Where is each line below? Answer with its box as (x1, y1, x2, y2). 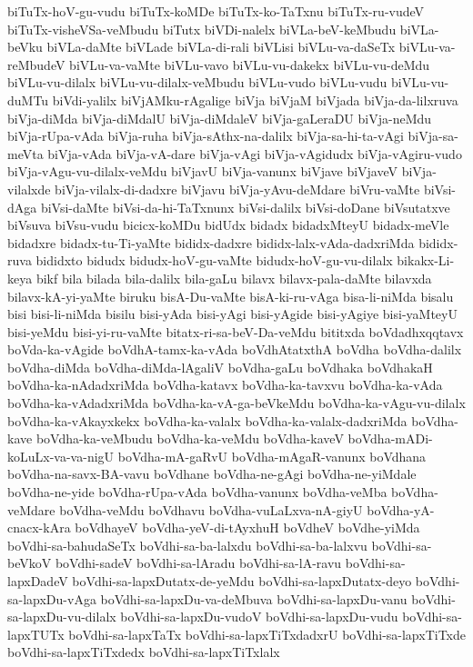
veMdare (7, 500, 55, 519)
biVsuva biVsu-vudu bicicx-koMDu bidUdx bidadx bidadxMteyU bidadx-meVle (7, 215, 449, 234)
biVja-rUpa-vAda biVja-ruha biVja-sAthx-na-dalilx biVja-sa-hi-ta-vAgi (7, 126, 404, 145)
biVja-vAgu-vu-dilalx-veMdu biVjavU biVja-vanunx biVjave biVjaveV (7, 162, 398, 181)
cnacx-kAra (7, 518, 71, 537)
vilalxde (7, 179, 51, 198)
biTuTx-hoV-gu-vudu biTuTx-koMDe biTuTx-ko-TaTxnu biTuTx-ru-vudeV (7, 2, 425, 20)
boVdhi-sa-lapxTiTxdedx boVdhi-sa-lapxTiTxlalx (7, 642, 280, 662)
